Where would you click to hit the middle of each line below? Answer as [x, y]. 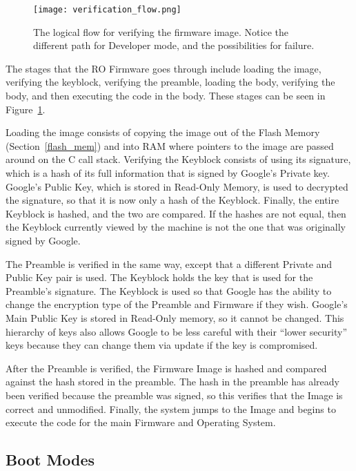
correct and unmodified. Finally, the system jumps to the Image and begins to [171, 408]
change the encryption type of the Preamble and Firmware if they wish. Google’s [177, 304]
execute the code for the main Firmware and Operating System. [141, 422]
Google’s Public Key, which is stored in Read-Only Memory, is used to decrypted [177, 186]
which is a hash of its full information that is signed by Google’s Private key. [168, 173]
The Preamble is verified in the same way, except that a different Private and [169, 263]
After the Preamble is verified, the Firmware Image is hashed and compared [166, 368]
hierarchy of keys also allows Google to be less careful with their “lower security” [177, 331]
